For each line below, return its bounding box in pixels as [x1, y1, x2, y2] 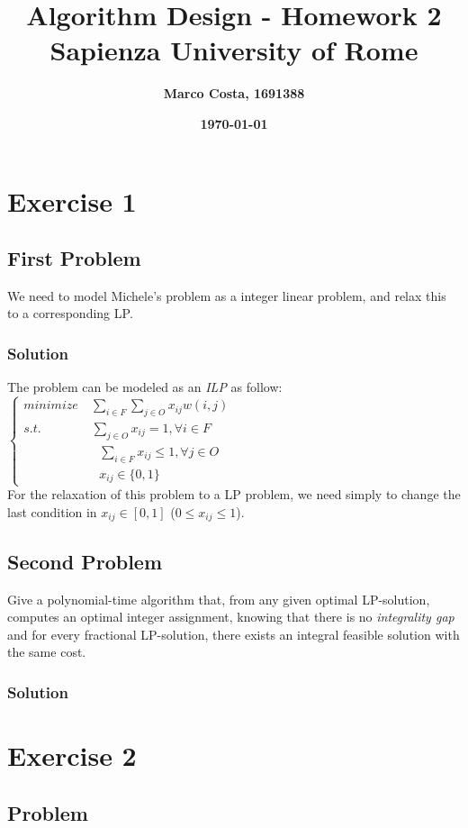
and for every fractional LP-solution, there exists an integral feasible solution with [7, 624, 460, 643]
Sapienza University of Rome [49, 32, 418, 68]
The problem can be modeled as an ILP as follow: [7, 378, 283, 396]
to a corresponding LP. [7, 304, 133, 323]
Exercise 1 [7, 182, 137, 219]
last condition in [7, 502, 97, 521]
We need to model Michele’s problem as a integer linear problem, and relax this [7, 286, 446, 305]
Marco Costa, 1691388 [163, 84, 305, 103]
